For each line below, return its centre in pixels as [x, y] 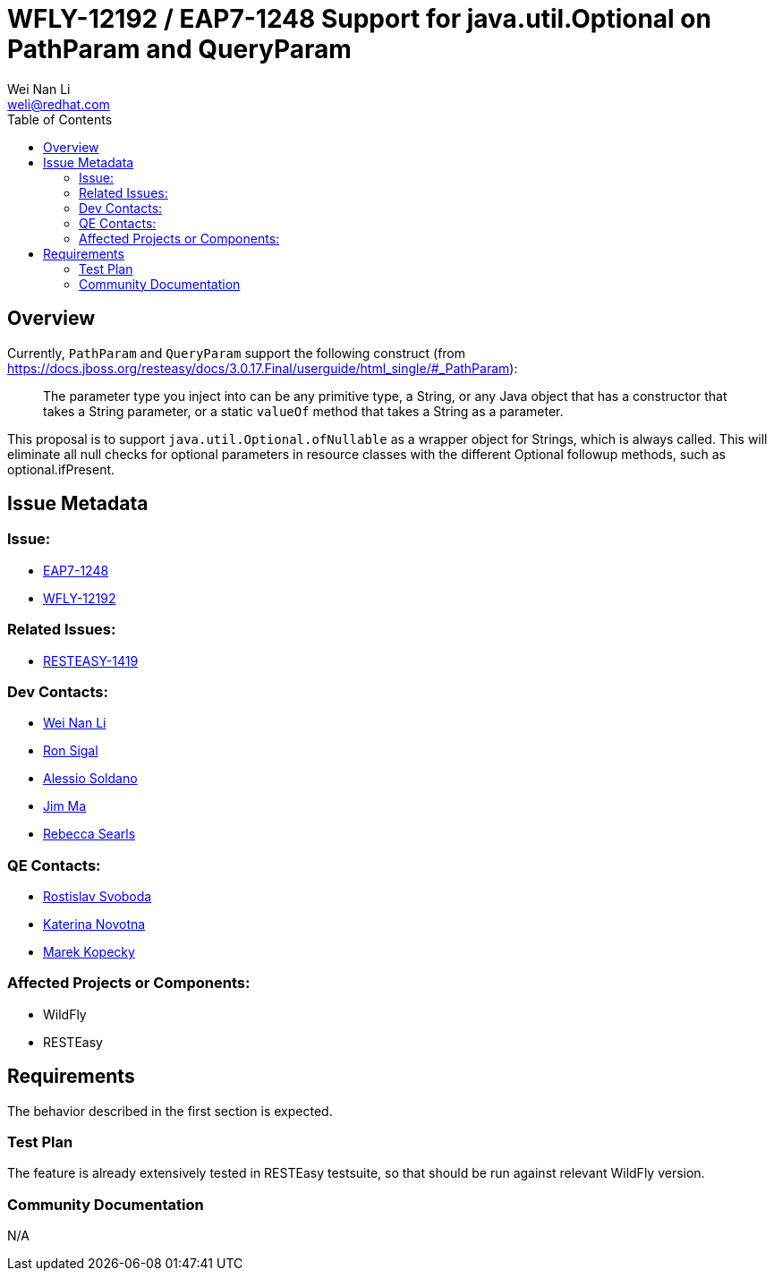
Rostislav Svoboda [98, 897]
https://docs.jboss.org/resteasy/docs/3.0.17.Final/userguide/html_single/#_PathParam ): [263, 368]
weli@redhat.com [59, 104]
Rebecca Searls [89, 834]
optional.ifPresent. [61, 469]
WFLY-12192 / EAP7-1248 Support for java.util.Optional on [359, 19]
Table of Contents [60, 119]
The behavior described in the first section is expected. [170, 1111]
